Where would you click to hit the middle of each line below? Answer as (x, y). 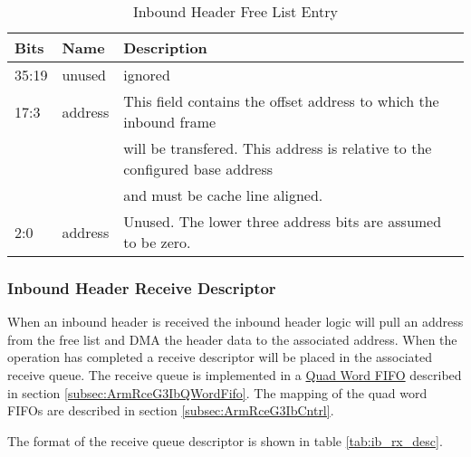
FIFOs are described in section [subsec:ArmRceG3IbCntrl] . (171, 410)
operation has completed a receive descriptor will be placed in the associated (220, 357)
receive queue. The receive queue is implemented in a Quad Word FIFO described (235, 375)
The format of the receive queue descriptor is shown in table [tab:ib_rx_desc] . (225, 440)
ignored (147, 75)
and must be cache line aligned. (223, 195)
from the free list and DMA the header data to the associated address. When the (232, 339)
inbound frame (170, 122)
